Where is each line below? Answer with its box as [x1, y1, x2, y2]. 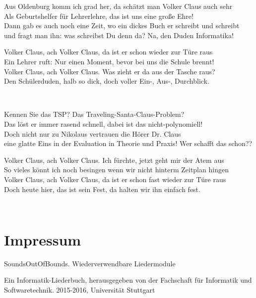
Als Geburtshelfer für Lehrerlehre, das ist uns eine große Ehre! [4, 10, 193, 21]
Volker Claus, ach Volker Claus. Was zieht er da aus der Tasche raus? [4, 66, 215, 76]
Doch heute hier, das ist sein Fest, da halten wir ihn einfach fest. [4, 184, 200, 194]
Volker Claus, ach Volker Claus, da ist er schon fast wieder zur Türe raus [4, 174, 226, 184]
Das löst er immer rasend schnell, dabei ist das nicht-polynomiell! [4, 118, 203, 129]
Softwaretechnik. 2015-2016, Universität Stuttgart [4, 285, 155, 295]
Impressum [4, 229, 81, 249]
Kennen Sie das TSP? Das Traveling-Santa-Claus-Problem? [4, 109, 185, 119]
